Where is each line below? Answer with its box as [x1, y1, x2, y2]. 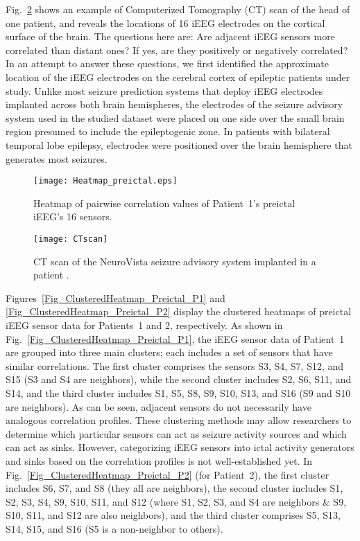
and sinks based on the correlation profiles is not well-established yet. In [6, 453, 313, 468]
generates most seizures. [6, 151, 108, 166]
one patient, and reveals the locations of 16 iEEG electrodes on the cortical [6, 15, 325, 30]
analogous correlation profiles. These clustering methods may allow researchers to [6, 413, 352, 427]
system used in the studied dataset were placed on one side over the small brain [6, 110, 345, 125]
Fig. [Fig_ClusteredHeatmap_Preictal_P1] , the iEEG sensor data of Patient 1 [6, 331, 345, 346]
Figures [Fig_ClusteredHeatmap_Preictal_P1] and [6, 290, 225, 305]
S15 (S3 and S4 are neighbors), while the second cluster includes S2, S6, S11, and [6, 372, 352, 387]
